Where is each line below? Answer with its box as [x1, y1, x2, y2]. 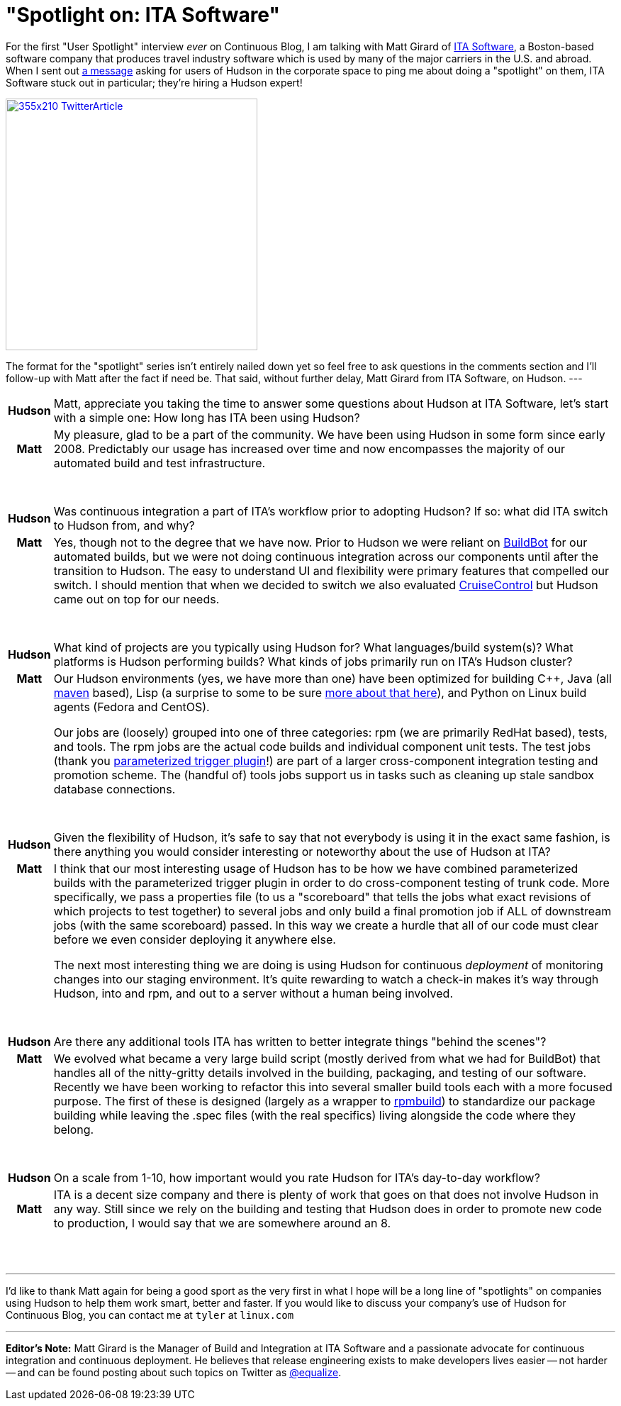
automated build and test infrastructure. [53, 455, 266, 470]
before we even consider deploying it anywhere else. [53, 932, 336, 947]
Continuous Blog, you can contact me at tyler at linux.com [6, 1308, 294, 1321]
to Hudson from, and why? [53, 518, 195, 532]
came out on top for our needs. [53, 591, 220, 606]
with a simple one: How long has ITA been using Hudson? [53, 410, 360, 425]
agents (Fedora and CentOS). [53, 699, 210, 714]
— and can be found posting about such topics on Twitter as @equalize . [6, 1366, 342, 1378]
